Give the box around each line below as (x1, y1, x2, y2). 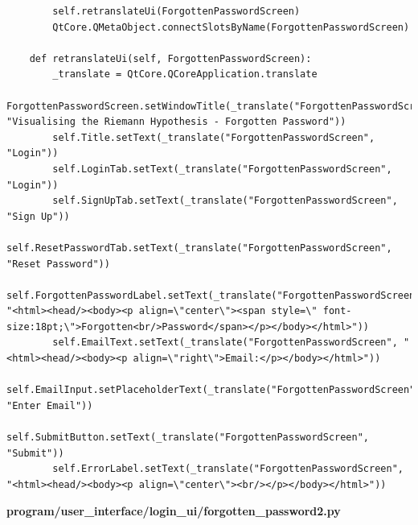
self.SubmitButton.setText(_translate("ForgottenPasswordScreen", (6, 432, 370, 444)
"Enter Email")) (6, 399, 93, 411)
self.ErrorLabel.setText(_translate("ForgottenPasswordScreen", (52, 463, 404, 475)
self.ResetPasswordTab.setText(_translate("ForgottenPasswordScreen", (6, 242, 392, 254)
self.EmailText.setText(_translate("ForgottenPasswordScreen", (52, 337, 398, 349)
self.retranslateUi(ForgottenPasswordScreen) (52, 6, 301, 17)
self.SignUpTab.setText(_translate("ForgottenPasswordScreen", (52, 195, 398, 207)
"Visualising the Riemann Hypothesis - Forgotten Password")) (6, 116, 346, 128)
